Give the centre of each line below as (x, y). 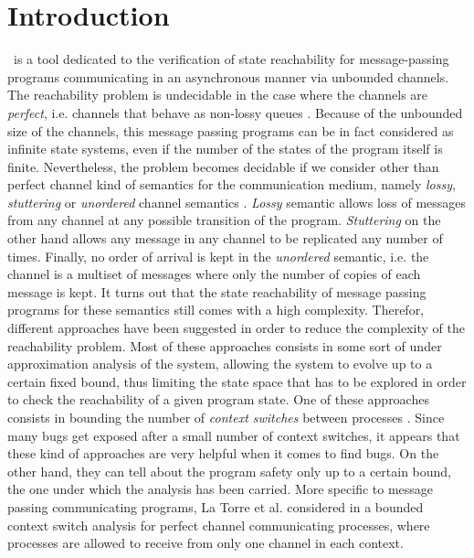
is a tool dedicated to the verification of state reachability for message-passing (231, 59)
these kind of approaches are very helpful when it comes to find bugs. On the (223, 453)
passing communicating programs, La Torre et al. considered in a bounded (216, 506)
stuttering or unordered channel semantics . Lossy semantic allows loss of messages (237, 202)
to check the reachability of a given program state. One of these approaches (218, 399)
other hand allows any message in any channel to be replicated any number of (225, 238)
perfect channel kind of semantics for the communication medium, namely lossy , (232, 184)
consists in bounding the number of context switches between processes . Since (226, 417)
